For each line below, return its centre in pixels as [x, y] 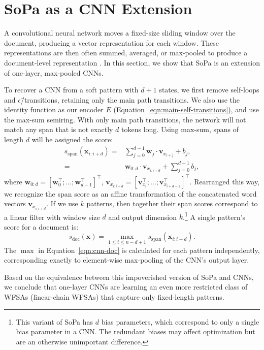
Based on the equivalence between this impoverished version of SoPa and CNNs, [129, 277]
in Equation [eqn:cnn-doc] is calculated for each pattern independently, [149, 250]
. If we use [62, 203]
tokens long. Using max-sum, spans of [180, 129]
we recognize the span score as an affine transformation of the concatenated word [130, 193]
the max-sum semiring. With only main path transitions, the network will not [125, 119]
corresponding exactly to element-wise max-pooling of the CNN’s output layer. [127, 260]
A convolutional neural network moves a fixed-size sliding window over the [120, 33]
